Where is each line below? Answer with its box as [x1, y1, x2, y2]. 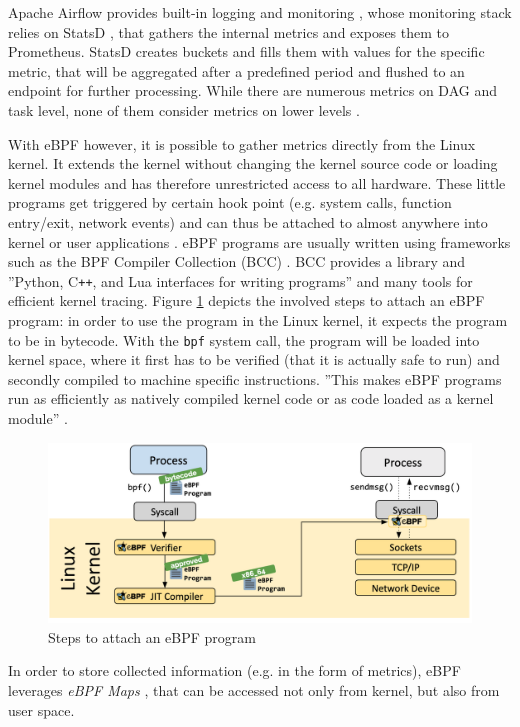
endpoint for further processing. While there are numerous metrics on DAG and [8, 80, 497, 101]
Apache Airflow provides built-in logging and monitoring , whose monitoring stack [8, 2, 512, 22]
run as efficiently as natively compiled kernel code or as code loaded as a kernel [8, 388, 494, 409]
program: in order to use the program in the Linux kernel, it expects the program [8, 309, 508, 330]
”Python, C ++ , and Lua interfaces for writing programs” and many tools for [8, 270, 473, 291]
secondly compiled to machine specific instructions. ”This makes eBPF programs [8, 368, 502, 389]
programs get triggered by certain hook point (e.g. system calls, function [8, 192, 452, 213]
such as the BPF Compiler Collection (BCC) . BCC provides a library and [8, 251, 466, 272]
